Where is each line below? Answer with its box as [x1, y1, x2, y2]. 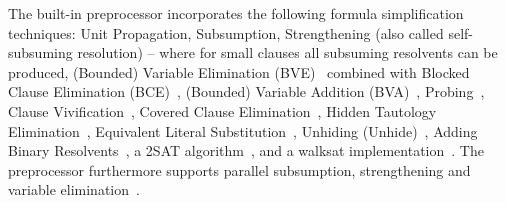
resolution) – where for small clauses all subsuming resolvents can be [77, 42, 498, 63]
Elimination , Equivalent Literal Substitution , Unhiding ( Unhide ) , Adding [8, 120, 478, 141]
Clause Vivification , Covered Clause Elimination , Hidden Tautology [8, 100, 437, 121]
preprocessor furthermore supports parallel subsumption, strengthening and [8, 159, 471, 180]
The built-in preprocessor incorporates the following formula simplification [8, 3, 464, 23]
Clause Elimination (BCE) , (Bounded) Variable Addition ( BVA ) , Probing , [8, 81, 485, 102]
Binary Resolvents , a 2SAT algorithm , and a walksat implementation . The [8, 140, 484, 161]
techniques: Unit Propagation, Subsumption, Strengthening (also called [8, 22, 444, 43]
